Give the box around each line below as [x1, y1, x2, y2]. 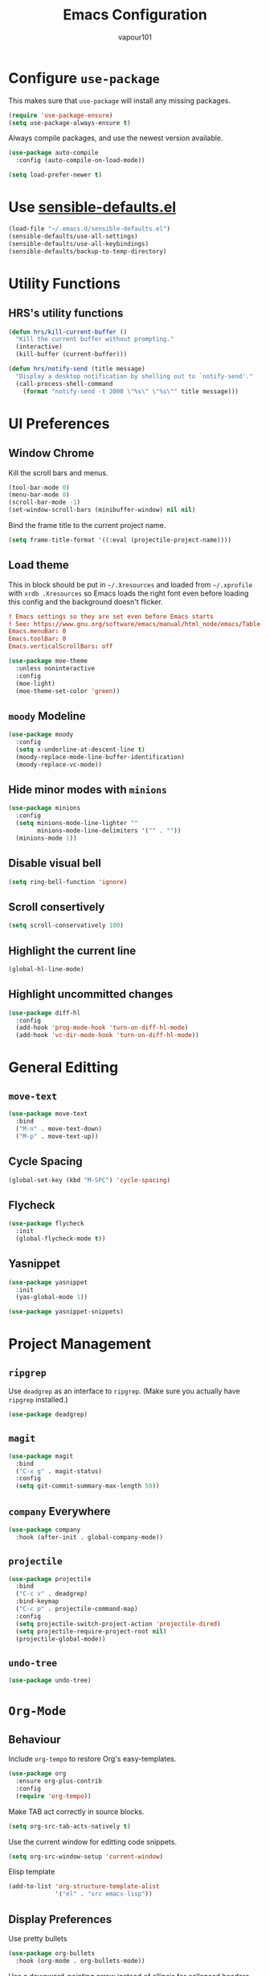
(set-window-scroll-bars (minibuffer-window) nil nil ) [8, 506, 196, 514]
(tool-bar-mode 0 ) [8, 484, 70, 492]
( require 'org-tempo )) [15, 1791, 92, 1800]
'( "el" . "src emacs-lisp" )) [55, 1890, 153, 1899]
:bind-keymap [15, 1597, 59, 1605]
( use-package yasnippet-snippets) [8, 1308, 125, 1316]
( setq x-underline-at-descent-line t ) [15, 745, 146, 753]
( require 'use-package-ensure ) [8, 111, 113, 119]
